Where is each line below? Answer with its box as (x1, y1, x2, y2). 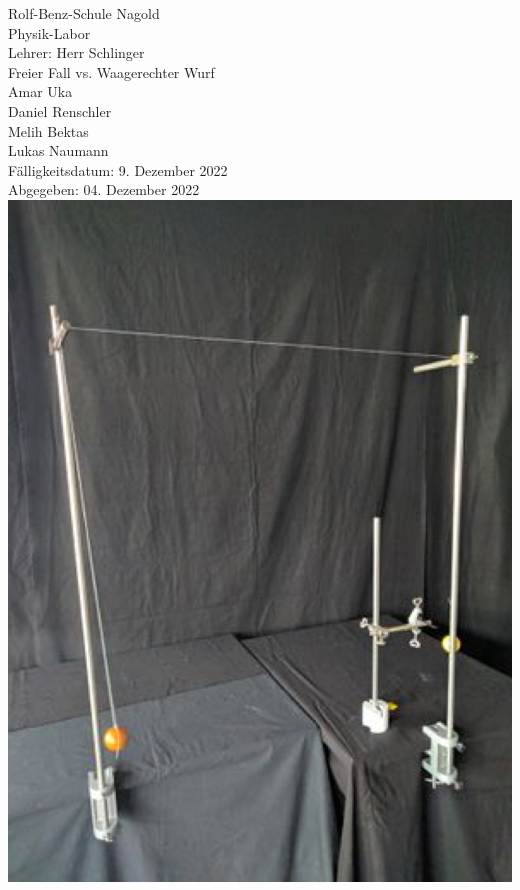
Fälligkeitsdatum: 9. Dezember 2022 (8, 159, 228, 180)
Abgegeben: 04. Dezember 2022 (8, 179, 200, 200)
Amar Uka (8, 81, 73, 102)
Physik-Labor (8, 22, 91, 43)
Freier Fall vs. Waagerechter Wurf (8, 61, 215, 82)
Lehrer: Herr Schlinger (8, 42, 145, 63)
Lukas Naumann (8, 140, 109, 161)
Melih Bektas (8, 120, 89, 141)
